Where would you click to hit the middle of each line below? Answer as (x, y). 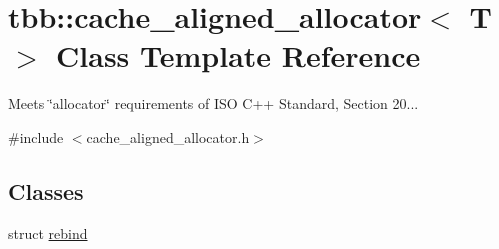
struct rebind (48, 232)
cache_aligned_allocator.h (168, 136)
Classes (46, 190)
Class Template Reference (238, 55)
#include (36, 136)
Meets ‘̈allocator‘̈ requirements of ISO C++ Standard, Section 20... (213, 103)
